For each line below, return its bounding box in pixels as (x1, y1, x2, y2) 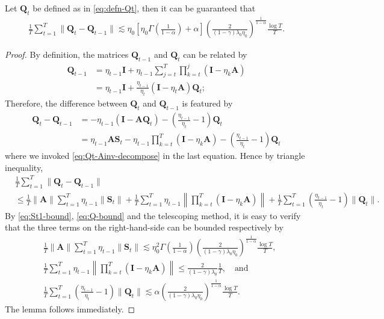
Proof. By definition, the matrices (5, 48, 129, 61)
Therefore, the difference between (5, 97, 128, 110)
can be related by (183, 48, 247, 61)
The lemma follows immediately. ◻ (5, 302, 135, 315)
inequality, (5, 161, 43, 173)
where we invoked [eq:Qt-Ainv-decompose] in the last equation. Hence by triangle (5, 149, 305, 162)
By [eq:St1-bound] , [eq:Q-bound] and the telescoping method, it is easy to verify (5, 209, 301, 221)
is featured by (182, 97, 233, 110)
